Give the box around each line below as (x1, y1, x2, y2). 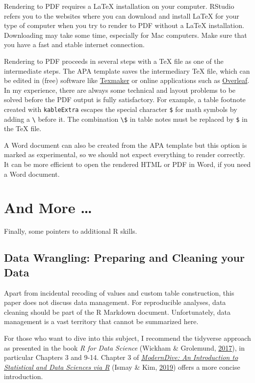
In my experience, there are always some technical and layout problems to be (4, 84, 236, 95)
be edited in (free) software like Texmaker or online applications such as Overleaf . (4, 75, 250, 85)
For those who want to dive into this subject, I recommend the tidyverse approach (4, 332, 251, 343)
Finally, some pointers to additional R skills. (4, 226, 137, 236)
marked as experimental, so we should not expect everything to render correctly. (4, 149, 245, 160)
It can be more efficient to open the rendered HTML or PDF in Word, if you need (4, 159, 251, 169)
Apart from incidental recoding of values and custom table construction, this (4, 287, 234, 298)
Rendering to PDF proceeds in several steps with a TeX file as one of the (4, 55, 224, 66)
